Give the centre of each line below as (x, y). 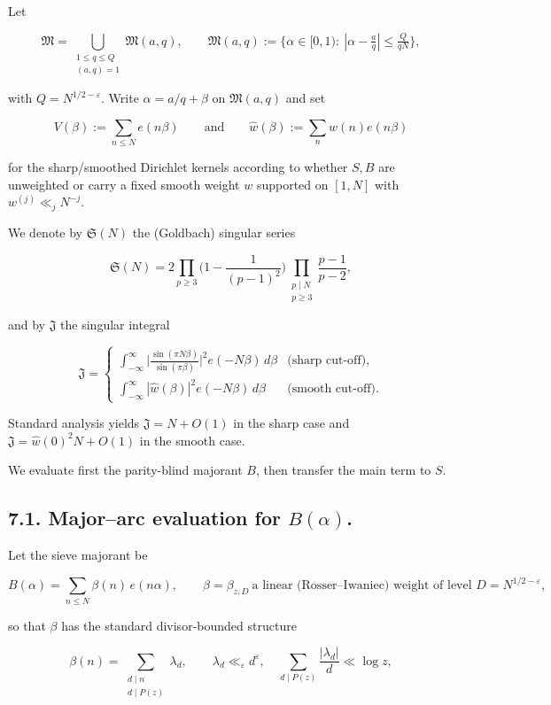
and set (306, 98)
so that (27, 625)
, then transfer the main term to (343, 470)
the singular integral (115, 325)
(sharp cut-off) (327, 361)
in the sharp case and (291, 423)
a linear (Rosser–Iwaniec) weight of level (362, 586)
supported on (292, 184)
